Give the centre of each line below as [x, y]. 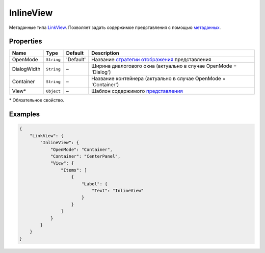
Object [53, 91]
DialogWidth [26, 69]
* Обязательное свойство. [37, 100]
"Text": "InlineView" [118, 190]
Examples [25, 114]
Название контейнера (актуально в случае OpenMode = [159, 78]
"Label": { [94, 184]
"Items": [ [74, 170]
